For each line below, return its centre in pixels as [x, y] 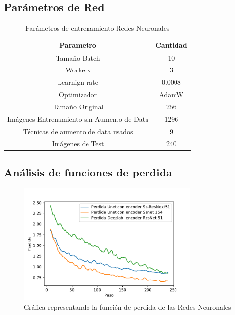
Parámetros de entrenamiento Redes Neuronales [97, 28]
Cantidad [171, 45]
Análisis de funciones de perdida [88, 172]
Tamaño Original [78, 107]
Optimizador [78, 94]
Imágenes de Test [78, 143]
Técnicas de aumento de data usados [78, 131]
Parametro [78, 45]
